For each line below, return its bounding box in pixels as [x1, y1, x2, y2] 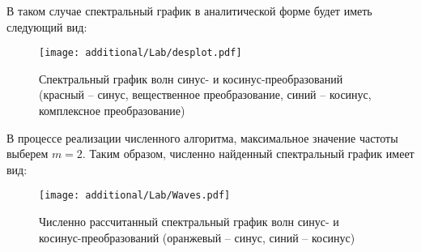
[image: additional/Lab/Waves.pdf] [39, 190, 231, 202]
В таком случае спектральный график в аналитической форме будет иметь [6, 2, 372, 19]
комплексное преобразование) [39, 102, 185, 119]
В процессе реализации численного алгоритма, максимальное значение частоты [6, 129, 398, 146]
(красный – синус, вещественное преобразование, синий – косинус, [39, 86, 372, 103]
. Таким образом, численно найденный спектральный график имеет [82, 145, 415, 162]
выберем [6, 145, 49, 162]
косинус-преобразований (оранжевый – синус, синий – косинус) [39, 229, 355, 246]
